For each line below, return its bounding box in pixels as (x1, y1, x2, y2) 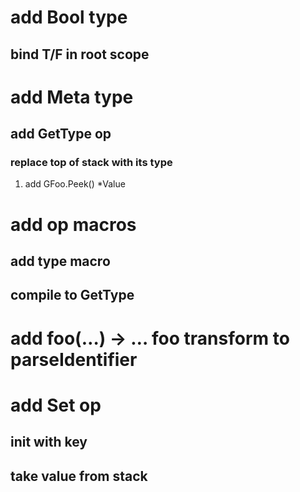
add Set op (10, 394, 102, 416)
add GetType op (10, 126, 112, 143)
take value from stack (10, 467, 148, 485)
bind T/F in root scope (10, 46, 150, 63)
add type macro (10, 253, 111, 270)
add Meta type (10, 86, 134, 108)
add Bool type (10, 6, 128, 29)
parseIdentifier (10, 348, 138, 371)
